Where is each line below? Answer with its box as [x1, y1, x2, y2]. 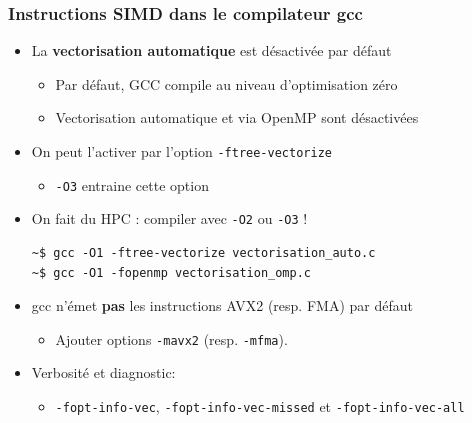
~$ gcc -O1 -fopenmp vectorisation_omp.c [31, 265, 311, 280]
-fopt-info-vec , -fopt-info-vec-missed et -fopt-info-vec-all [55, 396, 465, 416]
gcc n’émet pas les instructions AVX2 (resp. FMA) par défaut [31, 295, 413, 316]
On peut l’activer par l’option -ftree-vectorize [31, 141, 332, 161]
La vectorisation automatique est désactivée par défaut [31, 40, 392, 61]
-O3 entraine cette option [55, 174, 209, 195]
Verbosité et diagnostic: [31, 362, 176, 383]
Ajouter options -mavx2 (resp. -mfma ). [55, 328, 288, 349]
